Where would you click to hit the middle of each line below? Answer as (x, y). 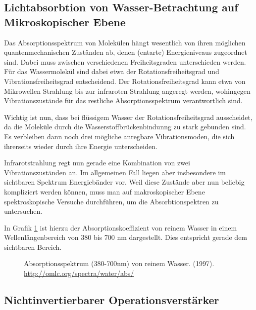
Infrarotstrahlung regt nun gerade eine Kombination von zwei (97, 163)
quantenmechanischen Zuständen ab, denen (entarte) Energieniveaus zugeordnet (126, 52)
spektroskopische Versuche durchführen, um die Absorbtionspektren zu (111, 201)
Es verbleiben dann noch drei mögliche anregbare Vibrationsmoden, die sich (119, 136)
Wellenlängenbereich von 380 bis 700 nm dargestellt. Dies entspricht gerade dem (126, 237)
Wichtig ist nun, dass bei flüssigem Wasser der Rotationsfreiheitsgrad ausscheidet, (128, 117)
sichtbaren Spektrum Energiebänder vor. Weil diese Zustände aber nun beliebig (124, 182)
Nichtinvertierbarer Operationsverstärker (112, 300)
